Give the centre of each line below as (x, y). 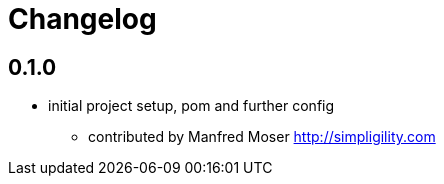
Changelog (82, 19)
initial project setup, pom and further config (191, 106)
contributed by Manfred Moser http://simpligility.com (262, 137)
